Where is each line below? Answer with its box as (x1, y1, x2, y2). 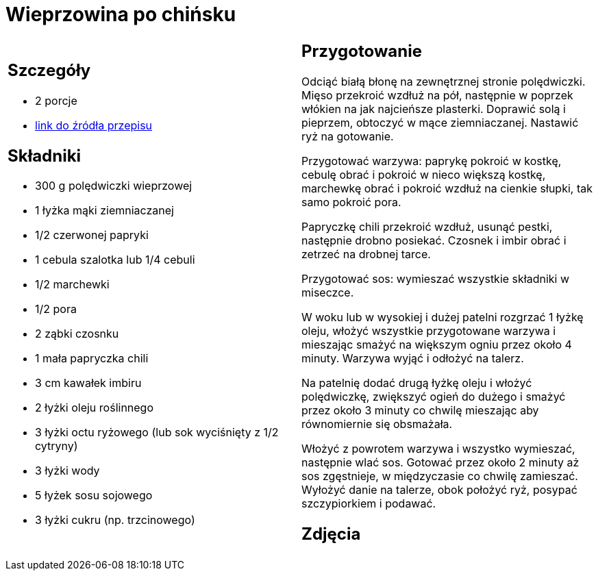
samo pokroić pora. (301, 195, 401, 209)
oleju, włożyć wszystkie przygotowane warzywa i (301, 323, 556, 338)
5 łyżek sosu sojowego (35, 488, 153, 503)
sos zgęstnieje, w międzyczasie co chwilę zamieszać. (301, 468, 578, 483)
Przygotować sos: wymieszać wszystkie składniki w (301, 271, 570, 286)
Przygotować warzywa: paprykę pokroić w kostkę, (301, 153, 562, 168)
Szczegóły (8, 60, 91, 80)
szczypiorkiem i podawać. (301, 496, 436, 510)
